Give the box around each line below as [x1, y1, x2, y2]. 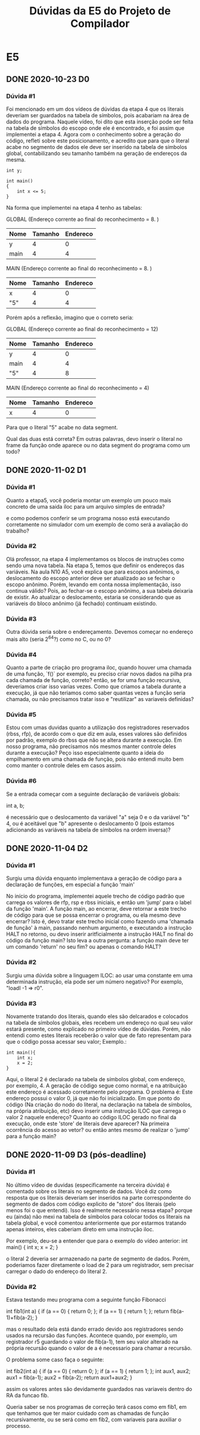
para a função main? [6, 1132, 57, 1140]
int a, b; [6, 802, 25, 809]
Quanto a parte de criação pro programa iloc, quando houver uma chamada [6, 664, 192, 671]
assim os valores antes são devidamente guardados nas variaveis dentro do [6, 1385, 192, 1392]
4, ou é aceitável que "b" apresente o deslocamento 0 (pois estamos [6, 820, 174, 827]
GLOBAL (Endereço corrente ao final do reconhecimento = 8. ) [6, 216, 160, 223]
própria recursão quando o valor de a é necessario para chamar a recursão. [6, 1344, 192, 1352]
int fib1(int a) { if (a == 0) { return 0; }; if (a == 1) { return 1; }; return [6, 1308, 170, 1315]
